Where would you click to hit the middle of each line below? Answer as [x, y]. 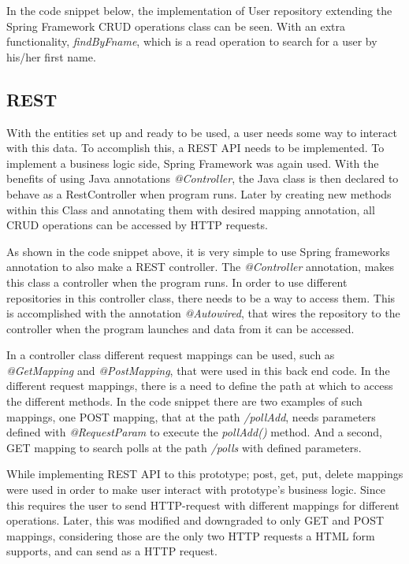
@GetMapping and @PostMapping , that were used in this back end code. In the [198, 370]
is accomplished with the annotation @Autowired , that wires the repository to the [203, 313]
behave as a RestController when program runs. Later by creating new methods [199, 193]
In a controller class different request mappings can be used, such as [171, 355]
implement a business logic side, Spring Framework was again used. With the [193, 163]
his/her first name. [51, 56]
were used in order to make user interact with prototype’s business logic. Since [196, 490]
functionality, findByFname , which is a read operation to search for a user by [192, 41]
